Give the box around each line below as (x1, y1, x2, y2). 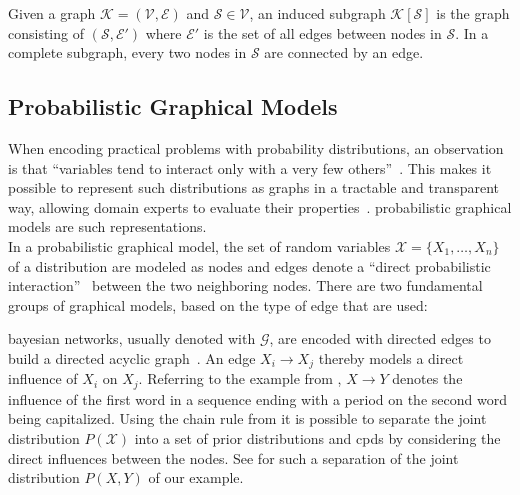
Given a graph (8, 3, 96, 23)
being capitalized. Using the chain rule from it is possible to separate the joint (8, 408, 487, 429)
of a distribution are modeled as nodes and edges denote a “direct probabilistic (8, 255, 491, 276)
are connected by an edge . (264, 42, 424, 63)
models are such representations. (8, 216, 207, 237)
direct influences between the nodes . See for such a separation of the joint (8, 447, 459, 468)
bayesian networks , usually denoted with (8, 328, 256, 349)
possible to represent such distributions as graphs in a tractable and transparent (8, 177, 499, 198)
